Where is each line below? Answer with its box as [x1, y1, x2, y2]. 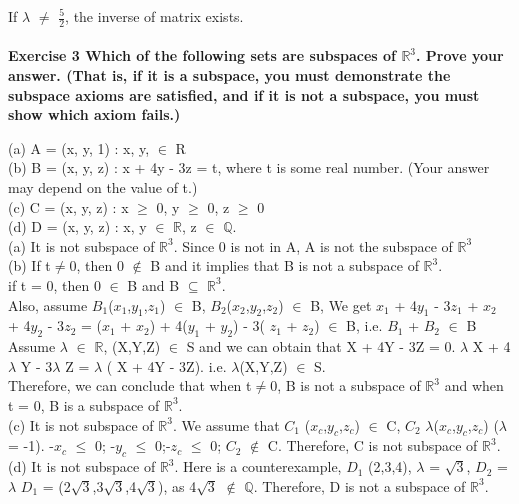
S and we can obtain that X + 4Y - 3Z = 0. [186, 336, 456, 357]
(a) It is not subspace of [8, 235, 155, 256]
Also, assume [8, 294, 88, 315]
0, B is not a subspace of [270, 375, 421, 396]
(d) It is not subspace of [8, 456, 156, 477]
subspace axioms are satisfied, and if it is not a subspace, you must [8, 84, 480, 105]
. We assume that [172, 414, 280, 435]
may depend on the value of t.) [8, 176, 198, 197]
